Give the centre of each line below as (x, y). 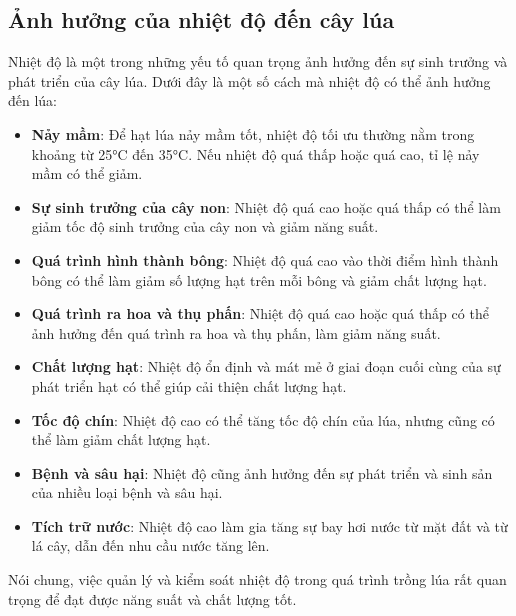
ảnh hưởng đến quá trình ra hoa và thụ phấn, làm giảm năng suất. (236, 332)
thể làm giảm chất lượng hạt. (121, 439)
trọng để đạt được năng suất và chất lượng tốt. (152, 598)
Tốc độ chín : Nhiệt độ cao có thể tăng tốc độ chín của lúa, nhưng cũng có (263, 419)
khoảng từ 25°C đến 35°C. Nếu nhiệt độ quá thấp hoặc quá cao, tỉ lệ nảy (255, 153)
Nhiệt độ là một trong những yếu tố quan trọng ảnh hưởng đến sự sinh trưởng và (258, 61)
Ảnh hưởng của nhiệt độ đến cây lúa (201, 19)
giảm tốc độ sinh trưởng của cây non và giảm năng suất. (205, 226)
